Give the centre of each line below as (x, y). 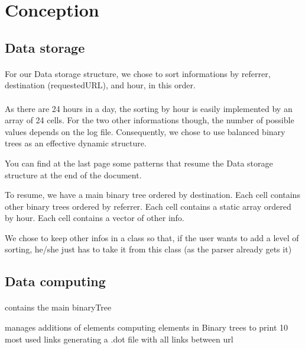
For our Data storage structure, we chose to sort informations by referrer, (138, 73)
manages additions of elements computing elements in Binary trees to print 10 (146, 327)
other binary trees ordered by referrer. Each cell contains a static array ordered (148, 206)
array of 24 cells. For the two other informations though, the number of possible (150, 120)
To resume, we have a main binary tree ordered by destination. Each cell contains (152, 195)
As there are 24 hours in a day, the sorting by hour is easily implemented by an (149, 108)
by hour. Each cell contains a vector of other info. (95, 218)
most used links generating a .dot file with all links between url (119, 339)
